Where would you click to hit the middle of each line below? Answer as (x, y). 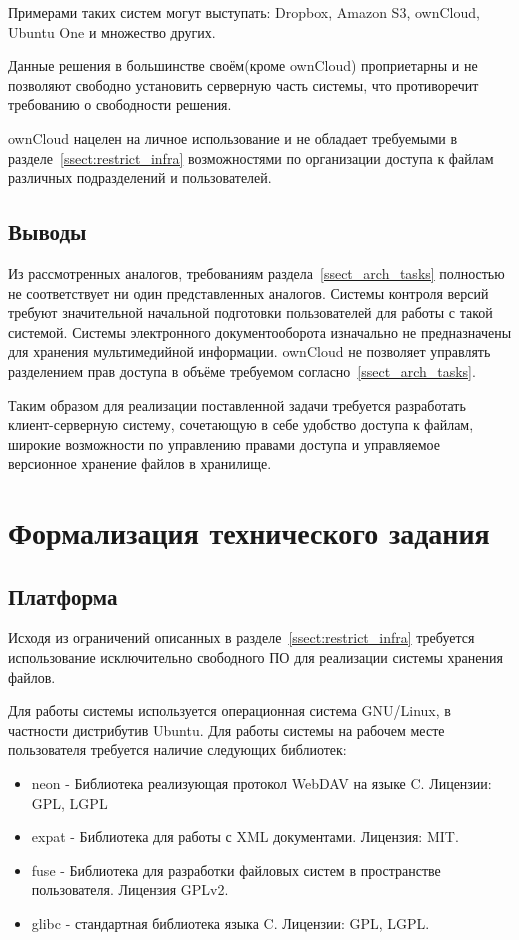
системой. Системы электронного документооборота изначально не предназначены (260, 331)
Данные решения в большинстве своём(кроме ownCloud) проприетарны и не (243, 65)
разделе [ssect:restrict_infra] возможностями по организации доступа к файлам (251, 157)
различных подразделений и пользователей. (140, 177)
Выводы (47, 231)
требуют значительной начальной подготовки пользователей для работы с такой (250, 312)
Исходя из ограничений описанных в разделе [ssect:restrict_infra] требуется (241, 637)
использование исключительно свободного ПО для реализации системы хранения (255, 657)
